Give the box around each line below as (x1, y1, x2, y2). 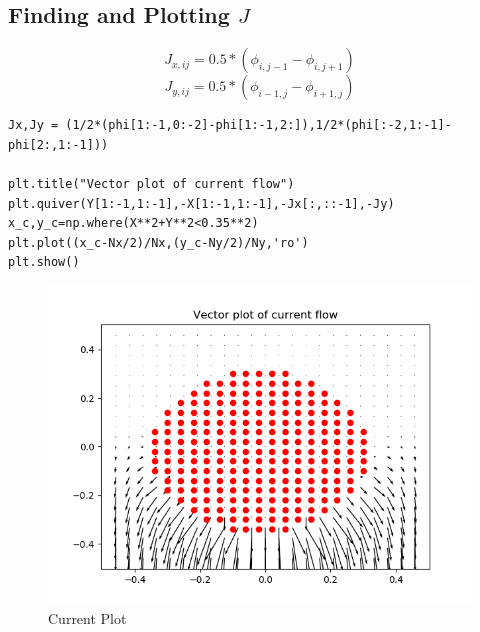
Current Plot (48, 607, 127, 628)
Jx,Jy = (8, 118, 59, 133)
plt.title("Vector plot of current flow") (8, 176, 295, 191)
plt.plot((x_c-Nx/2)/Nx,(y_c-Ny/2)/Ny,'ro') (8, 235, 309, 250)
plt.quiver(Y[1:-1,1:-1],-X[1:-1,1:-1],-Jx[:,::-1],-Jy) (8, 196, 395, 211)
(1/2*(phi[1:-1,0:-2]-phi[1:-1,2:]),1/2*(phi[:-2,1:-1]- (65, 118, 452, 133)
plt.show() (8, 255, 80, 270)
